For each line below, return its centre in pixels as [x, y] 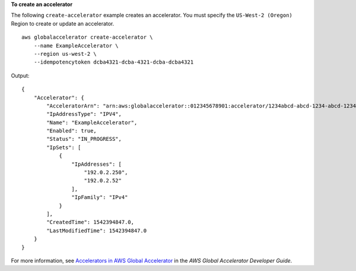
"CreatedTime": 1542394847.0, [90, 222]
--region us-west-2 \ [65, 54]
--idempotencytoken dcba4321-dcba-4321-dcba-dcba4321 [114, 62]
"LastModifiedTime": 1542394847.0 [97, 231]
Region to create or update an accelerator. [63, 23]
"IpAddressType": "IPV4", [84, 114]
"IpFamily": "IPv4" [100, 197]
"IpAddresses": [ [96, 164]
